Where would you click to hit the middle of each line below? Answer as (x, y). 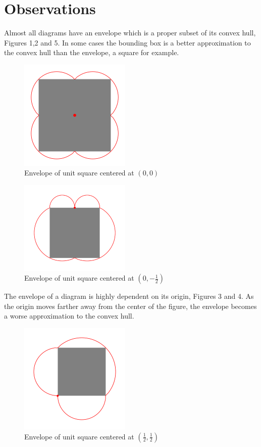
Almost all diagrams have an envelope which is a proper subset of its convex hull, (130, 33)
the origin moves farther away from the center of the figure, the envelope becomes (130, 306)
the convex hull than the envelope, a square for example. (92, 52)
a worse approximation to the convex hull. (69, 316)
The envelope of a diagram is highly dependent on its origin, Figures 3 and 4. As (129, 296)
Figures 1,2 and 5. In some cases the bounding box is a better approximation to (127, 42)
